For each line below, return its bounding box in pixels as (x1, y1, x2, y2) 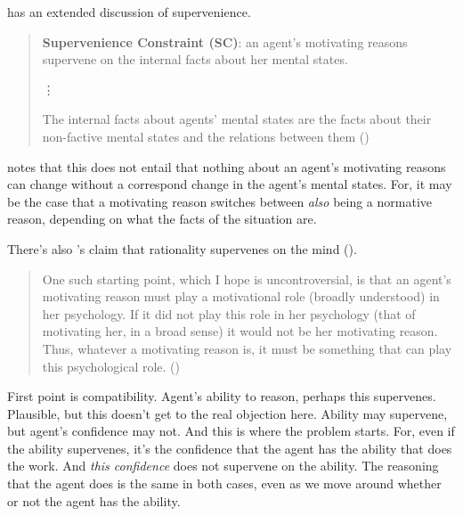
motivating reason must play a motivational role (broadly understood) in (42, 287, 440, 306)
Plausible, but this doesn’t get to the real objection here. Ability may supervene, (7, 404, 448, 422)
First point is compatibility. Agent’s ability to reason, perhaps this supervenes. (7, 387, 436, 405)
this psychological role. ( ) (42, 356, 180, 375)
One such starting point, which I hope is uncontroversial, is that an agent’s (42, 269, 451, 288)
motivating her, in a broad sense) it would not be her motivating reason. (42, 322, 438, 340)
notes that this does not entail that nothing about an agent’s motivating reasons (7, 157, 446, 176)
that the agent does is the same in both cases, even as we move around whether (7, 474, 442, 493)
